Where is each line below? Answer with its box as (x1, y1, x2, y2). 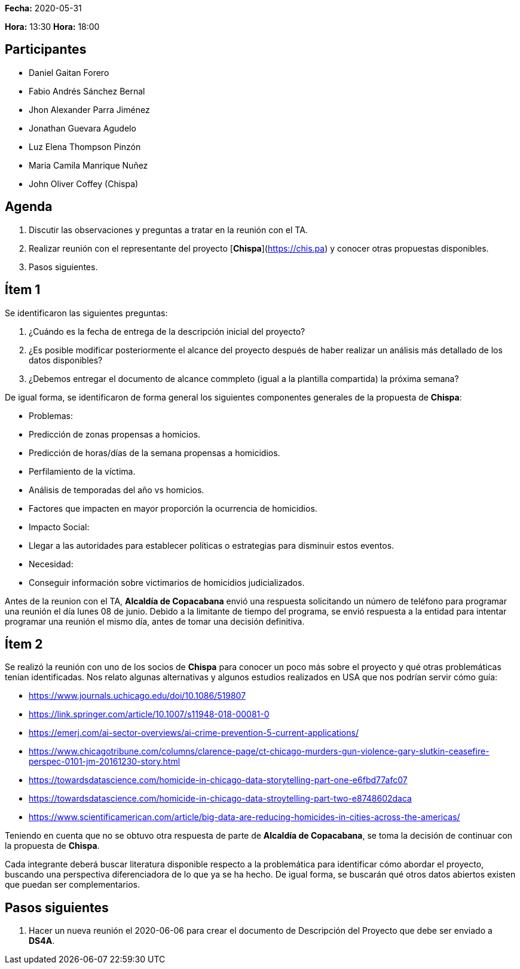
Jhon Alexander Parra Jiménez (29, 104, 150, 115)
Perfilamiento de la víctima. (29, 466, 136, 476)
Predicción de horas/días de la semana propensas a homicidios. (29, 447, 280, 458)
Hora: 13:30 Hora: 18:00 (5, 22, 100, 32)
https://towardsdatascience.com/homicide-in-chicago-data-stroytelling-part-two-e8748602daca (29, 793, 412, 804)
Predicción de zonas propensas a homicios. (29, 429, 201, 439)
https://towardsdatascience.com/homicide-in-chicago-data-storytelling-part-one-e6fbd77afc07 (29, 775, 408, 785)
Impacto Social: (29, 521, 90, 532)
